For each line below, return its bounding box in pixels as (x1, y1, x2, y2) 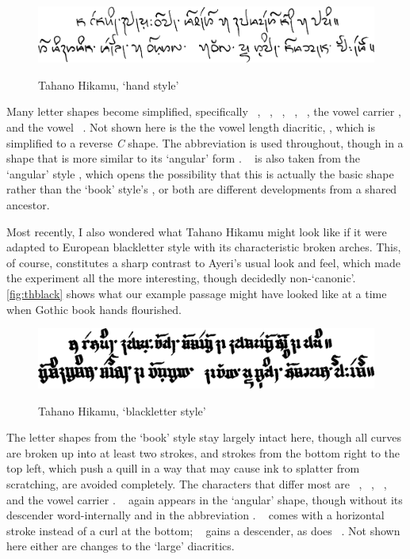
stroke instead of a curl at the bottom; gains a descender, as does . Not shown (6, 522, 400, 538)
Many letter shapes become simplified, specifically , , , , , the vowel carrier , (6, 103, 401, 120)
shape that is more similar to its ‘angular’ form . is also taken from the (6, 150, 360, 167)
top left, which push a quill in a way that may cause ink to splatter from (6, 460, 360, 477)
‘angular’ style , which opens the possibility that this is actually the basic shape (6, 165, 394, 182)
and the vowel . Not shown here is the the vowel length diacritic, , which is (6, 119, 375, 136)
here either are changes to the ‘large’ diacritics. (6, 538, 235, 554)
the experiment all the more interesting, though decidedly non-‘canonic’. (6, 270, 356, 286)
